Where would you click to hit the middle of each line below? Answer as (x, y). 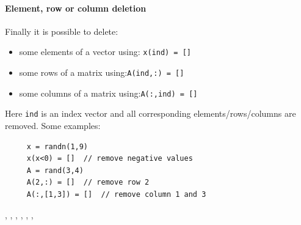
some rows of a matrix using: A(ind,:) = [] (102, 72)
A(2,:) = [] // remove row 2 (88, 183)
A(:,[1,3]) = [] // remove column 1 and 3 (116, 194)
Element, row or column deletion (76, 8)
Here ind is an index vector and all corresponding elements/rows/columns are (150, 113)
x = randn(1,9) (57, 146)
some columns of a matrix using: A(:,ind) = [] (108, 93)
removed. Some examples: (53, 126)
